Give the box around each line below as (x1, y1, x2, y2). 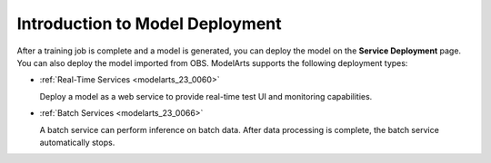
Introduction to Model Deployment (16, 14, 282, 34)
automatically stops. (39, 137, 115, 148)
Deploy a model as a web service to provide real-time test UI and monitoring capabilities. (39, 91, 373, 101)
